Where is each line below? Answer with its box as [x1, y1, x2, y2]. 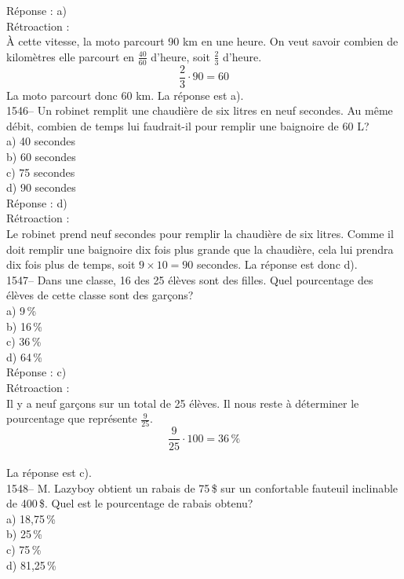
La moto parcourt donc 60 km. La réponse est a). [6, 86, 244, 103]
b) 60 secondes [6, 148, 76, 165]
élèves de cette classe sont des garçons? [6, 287, 194, 303]
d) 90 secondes [6, 179, 76, 196]
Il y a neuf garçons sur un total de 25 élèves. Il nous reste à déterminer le [6, 394, 359, 411]
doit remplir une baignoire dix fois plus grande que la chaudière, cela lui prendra [6, 240, 394, 257]
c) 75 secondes [6, 163, 75, 180]
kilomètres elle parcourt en [6, 48, 135, 64]
